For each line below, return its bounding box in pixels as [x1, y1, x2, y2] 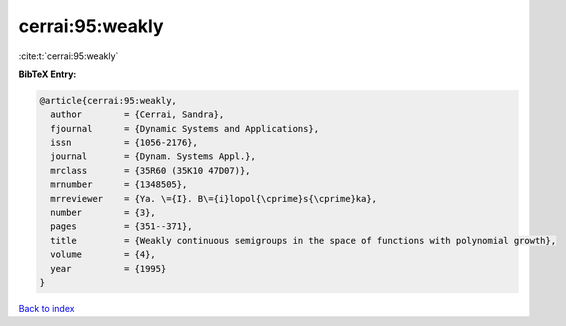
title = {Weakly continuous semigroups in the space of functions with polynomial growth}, [50, 235, 557, 246]
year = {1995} [50, 263, 167, 274]
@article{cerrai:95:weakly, [39, 95, 177, 106]
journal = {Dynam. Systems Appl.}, [50, 151, 257, 162]
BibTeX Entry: [18, 68, 77, 80]
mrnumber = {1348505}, [50, 179, 188, 190]
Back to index [18, 302, 75, 314]
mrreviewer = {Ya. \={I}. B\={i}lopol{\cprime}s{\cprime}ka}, [50, 193, 378, 204]
